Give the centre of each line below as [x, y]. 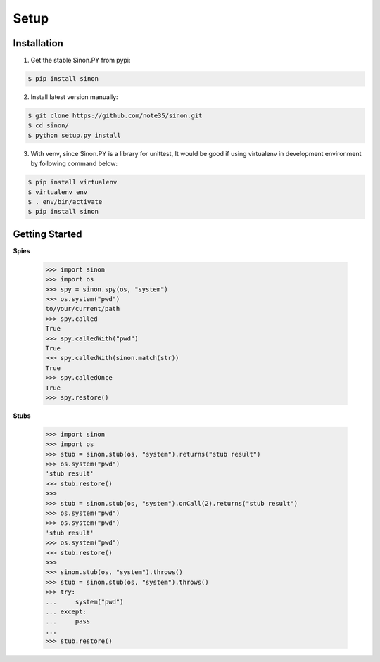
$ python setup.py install [74, 135]
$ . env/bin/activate [65, 202]
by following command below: [74, 164]
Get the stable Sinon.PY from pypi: [81, 61]
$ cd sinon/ [49, 126]
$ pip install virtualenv [72, 182]
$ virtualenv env [58, 192]
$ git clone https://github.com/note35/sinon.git [115, 116]
